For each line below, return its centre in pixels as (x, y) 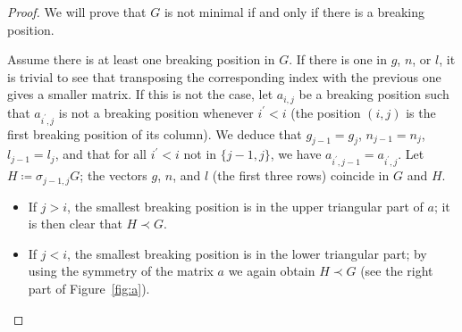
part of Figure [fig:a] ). (89, 288)
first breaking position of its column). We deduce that (155, 133)
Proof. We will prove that (77, 12)
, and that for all (101, 154)
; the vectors (113, 175)
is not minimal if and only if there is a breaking (294, 12)
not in (200, 154)
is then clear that (75, 224)
